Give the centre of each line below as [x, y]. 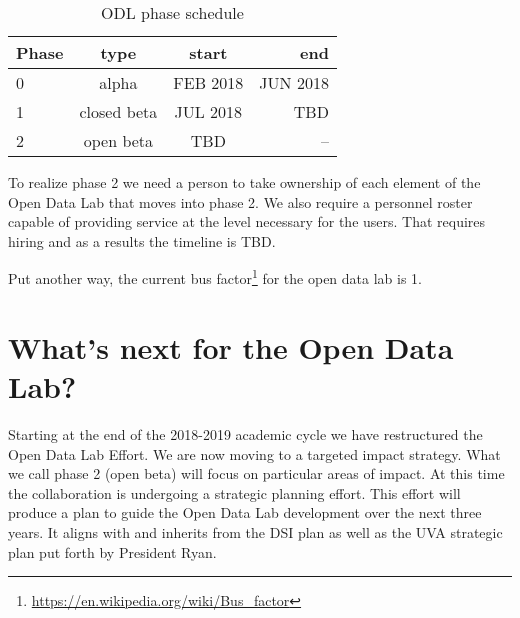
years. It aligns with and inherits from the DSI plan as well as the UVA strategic [255, 531]
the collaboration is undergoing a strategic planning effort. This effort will [234, 492]
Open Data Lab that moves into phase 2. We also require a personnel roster [240, 201]
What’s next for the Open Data [231, 346]
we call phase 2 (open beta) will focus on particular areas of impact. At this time [256, 473]
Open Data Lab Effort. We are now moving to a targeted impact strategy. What [254, 453]
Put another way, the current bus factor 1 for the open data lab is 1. [215, 277]
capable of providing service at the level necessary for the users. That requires [247, 221]
